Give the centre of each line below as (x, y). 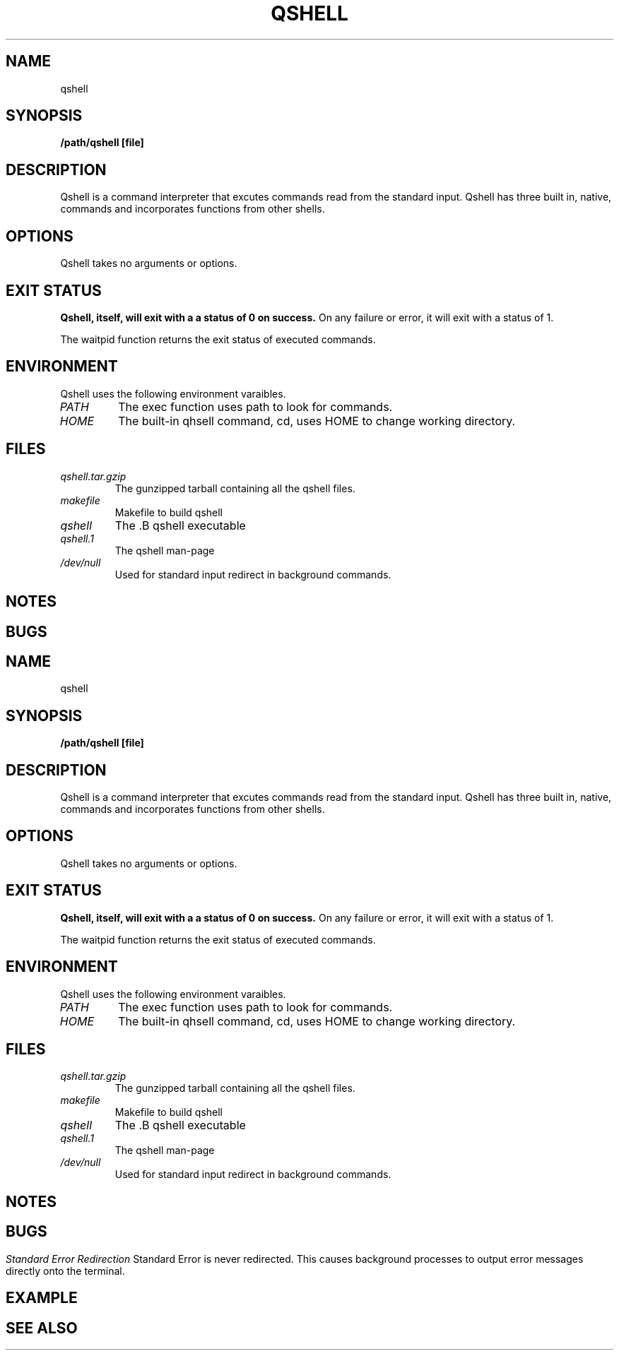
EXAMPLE (42, 1298)
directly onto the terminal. (65, 1271)
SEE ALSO (42, 1328)
